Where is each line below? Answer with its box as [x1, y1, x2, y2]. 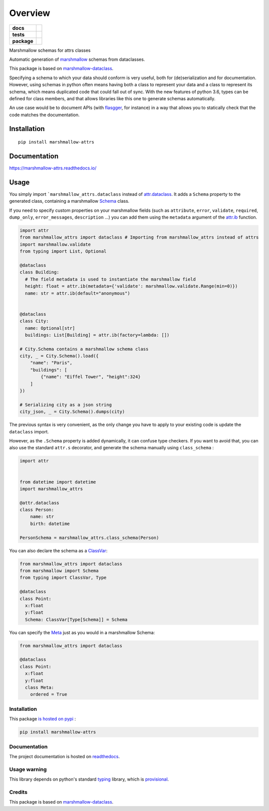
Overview [9, 7, 50, 18]
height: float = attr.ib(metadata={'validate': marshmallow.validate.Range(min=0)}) [25, 283, 238, 289]
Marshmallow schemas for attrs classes [9, 47, 91, 53]
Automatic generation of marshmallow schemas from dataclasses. [9, 56, 145, 62]
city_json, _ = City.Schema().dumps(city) [19, 409, 125, 414]
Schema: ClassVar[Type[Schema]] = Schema [25, 617, 128, 622]
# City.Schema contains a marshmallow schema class [19, 346, 149, 352]
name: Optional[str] [25, 325, 75, 331]
